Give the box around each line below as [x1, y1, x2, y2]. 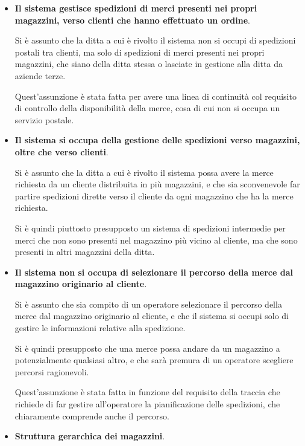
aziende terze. [14, 69, 66, 82]
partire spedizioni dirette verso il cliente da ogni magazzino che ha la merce [14, 189, 294, 202]
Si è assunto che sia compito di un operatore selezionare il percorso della [14, 297, 282, 310]
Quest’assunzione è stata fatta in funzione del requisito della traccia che [14, 386, 280, 398]
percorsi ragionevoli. [14, 365, 89, 378]
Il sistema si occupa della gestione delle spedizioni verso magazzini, [14, 134, 300, 146]
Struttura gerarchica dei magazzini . [14, 430, 165, 442]
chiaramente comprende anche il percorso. [14, 409, 169, 422]
